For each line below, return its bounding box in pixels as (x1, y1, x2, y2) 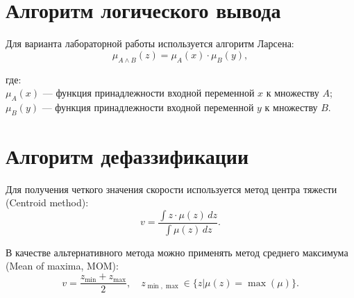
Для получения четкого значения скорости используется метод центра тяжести (6, 181, 337, 196)
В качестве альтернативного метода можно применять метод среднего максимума (6, 245, 348, 259)
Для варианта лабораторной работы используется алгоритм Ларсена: (6, 36, 294, 51)
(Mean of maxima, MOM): (6, 258, 119, 273)
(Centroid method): (6, 195, 89, 210)
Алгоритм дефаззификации (6, 141, 249, 169)
